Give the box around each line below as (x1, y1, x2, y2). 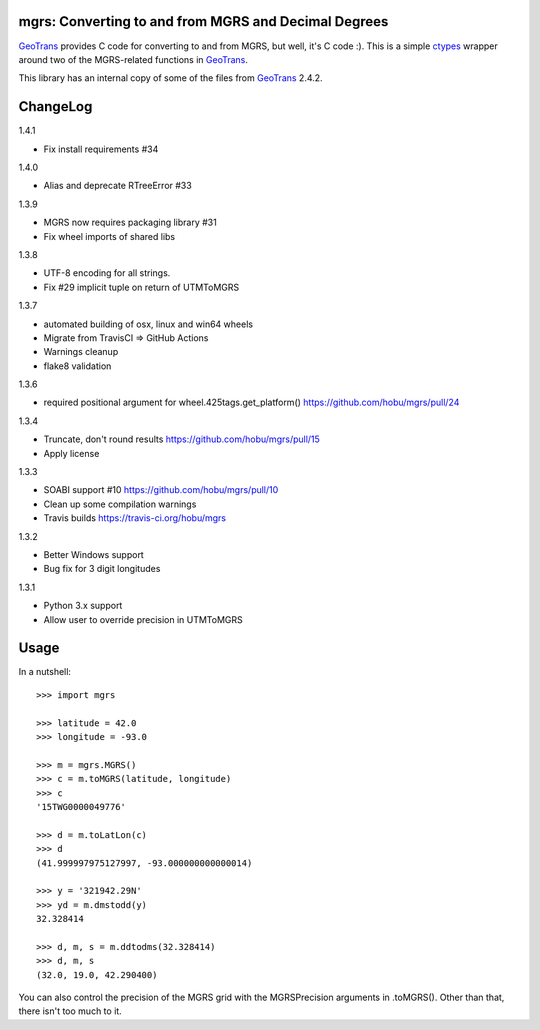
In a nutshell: (18, 666, 72, 678)
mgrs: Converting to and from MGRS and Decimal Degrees (18, 13, 389, 30)
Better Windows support (43, 548, 144, 560)
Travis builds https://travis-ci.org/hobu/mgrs (43, 512, 227, 524)
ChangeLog (18, 98, 93, 115)
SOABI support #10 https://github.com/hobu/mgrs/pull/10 (43, 484, 279, 496)
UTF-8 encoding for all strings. (43, 267, 171, 279)
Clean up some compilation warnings (43, 498, 197, 510)
